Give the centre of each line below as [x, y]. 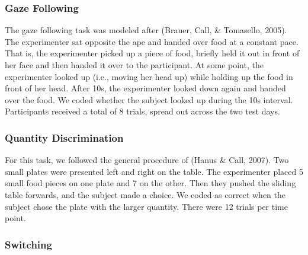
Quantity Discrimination [64, 137]
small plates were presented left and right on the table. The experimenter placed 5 [154, 171]
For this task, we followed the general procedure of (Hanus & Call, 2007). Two [147, 160]
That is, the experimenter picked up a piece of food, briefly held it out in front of [152, 53]
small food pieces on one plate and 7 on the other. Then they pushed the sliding [150, 183]
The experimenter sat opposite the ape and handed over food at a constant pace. [152, 41]
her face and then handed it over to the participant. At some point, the [134, 65]
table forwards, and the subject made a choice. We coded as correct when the [145, 194]
